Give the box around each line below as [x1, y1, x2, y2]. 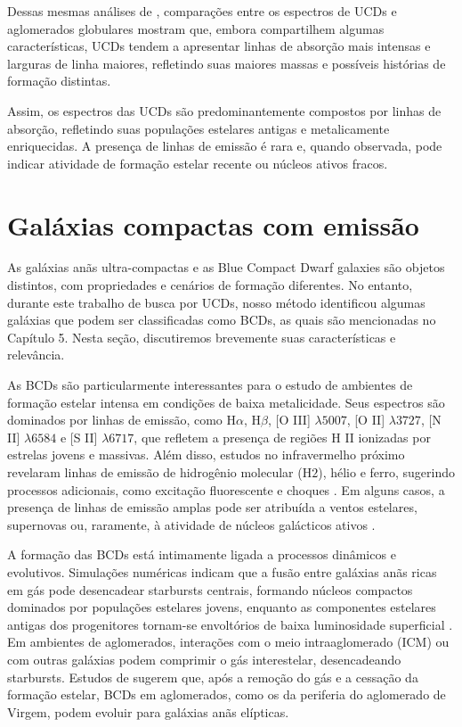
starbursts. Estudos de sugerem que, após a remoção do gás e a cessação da [7, 667, 418, 686]
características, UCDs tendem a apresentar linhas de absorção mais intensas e [7, 37, 431, 55]
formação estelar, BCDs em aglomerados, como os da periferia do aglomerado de [7, 685, 446, 704]
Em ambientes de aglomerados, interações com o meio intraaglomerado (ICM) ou [7, 632, 450, 651]
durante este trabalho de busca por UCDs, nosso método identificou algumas [7, 293, 426, 311]
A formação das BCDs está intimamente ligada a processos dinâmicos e [7, 545, 396, 564]
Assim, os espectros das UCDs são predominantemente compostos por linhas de [7, 101, 442, 120]
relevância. [7, 345, 65, 364]
